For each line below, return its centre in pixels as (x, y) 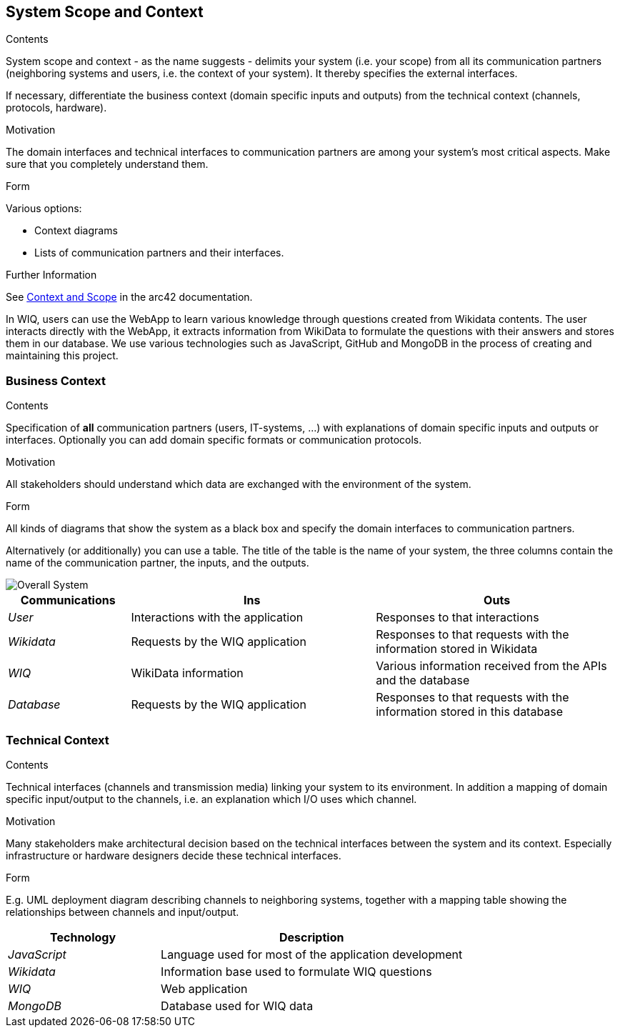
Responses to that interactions (457, 618)
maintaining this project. (62, 356)
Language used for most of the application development (312, 954)
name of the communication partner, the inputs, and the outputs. (157, 563)
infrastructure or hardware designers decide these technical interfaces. (174, 855)
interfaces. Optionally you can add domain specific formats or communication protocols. (214, 440)
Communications (68, 600)
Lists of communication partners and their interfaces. (159, 253)
